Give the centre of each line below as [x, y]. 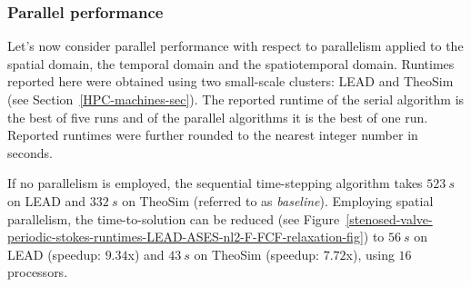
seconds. [30, 152]
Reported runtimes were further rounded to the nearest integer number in [213, 135]
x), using [370, 254]
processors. [38, 272]
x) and [146, 254]
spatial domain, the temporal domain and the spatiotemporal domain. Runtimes [231, 63]
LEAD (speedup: [54, 254]
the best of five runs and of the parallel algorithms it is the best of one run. [218, 117]
